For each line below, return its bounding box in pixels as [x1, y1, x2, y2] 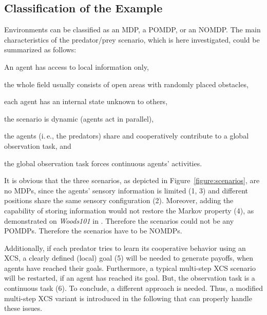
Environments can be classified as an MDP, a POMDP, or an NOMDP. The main [4, 24, 261, 35]
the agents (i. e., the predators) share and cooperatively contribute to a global [4, 130, 249, 141]
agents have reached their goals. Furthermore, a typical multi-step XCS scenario [4, 262, 256, 273]
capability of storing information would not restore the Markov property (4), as [4, 205, 254, 215]
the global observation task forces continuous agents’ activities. [4, 157, 202, 168]
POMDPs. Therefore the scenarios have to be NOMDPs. [4, 225, 182, 236]
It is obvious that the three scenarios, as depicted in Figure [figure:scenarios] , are [4, 175, 260, 186]
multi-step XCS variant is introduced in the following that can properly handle [4, 292, 252, 303]
